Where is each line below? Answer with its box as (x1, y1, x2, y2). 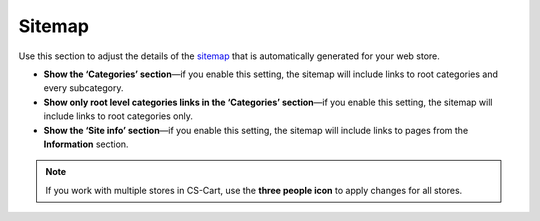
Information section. (43, 138, 129, 150)
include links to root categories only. (43, 110, 194, 122)
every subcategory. (43, 82, 124, 94)
